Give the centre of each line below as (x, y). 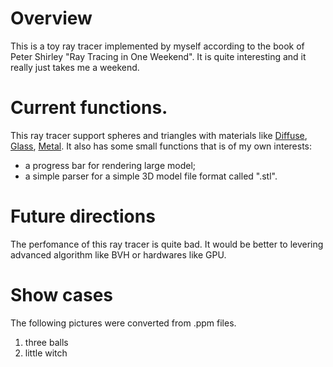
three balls (46, 342)
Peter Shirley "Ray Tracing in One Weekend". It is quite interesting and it (158, 56)
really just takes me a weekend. (75, 67)
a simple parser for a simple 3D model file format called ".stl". (151, 176)
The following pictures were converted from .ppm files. (123, 323)
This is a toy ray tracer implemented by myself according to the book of (157, 46)
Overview (51, 18)
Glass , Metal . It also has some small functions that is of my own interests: (161, 146)
